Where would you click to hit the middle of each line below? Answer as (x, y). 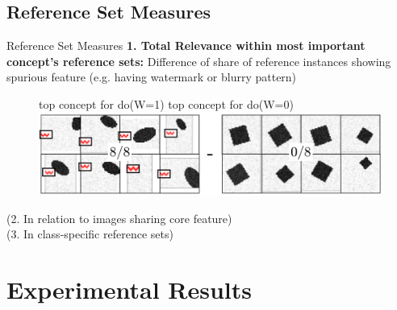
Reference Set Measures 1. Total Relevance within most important (186, 45)
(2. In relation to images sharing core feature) (119, 218)
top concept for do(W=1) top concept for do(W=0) (166, 103)
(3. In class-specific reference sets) (90, 234)
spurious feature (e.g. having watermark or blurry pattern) (152, 77)
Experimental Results (129, 289)
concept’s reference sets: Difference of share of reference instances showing (199, 61)
